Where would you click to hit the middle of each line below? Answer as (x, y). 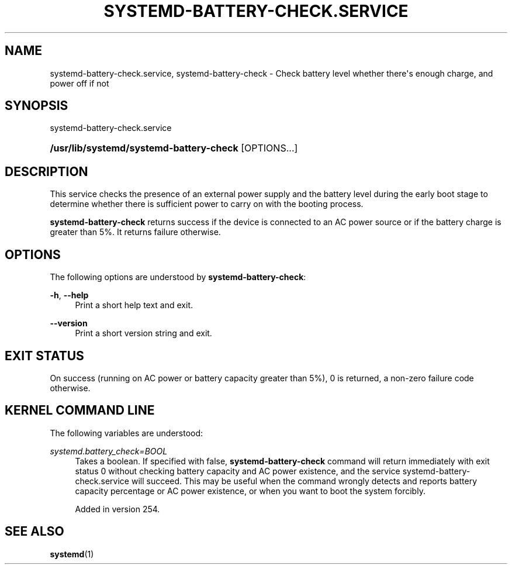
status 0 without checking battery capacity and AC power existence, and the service (238, 471)
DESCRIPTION (46, 171)
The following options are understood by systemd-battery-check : (178, 277)
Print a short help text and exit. (134, 305)
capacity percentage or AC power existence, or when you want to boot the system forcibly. (250, 491)
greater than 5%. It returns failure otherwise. (135, 232)
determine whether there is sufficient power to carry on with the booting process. (207, 204)
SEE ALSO (34, 532)
